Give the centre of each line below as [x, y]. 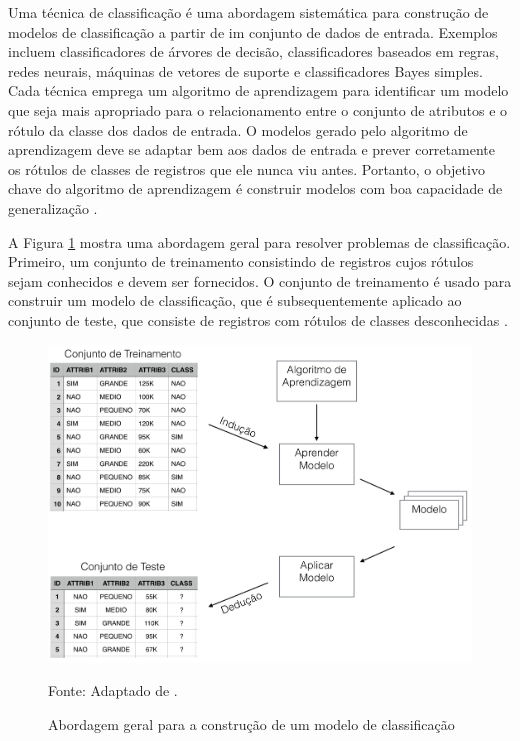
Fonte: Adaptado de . [113, 690]
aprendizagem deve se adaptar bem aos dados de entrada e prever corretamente [251, 149]
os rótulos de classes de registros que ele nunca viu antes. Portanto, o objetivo [246, 168]
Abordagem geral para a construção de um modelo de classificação [251, 723]
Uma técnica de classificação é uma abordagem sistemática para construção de [248, 12]
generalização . [53, 207]
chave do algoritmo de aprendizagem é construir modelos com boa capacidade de [255, 188]
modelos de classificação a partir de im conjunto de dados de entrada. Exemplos [253, 31]
